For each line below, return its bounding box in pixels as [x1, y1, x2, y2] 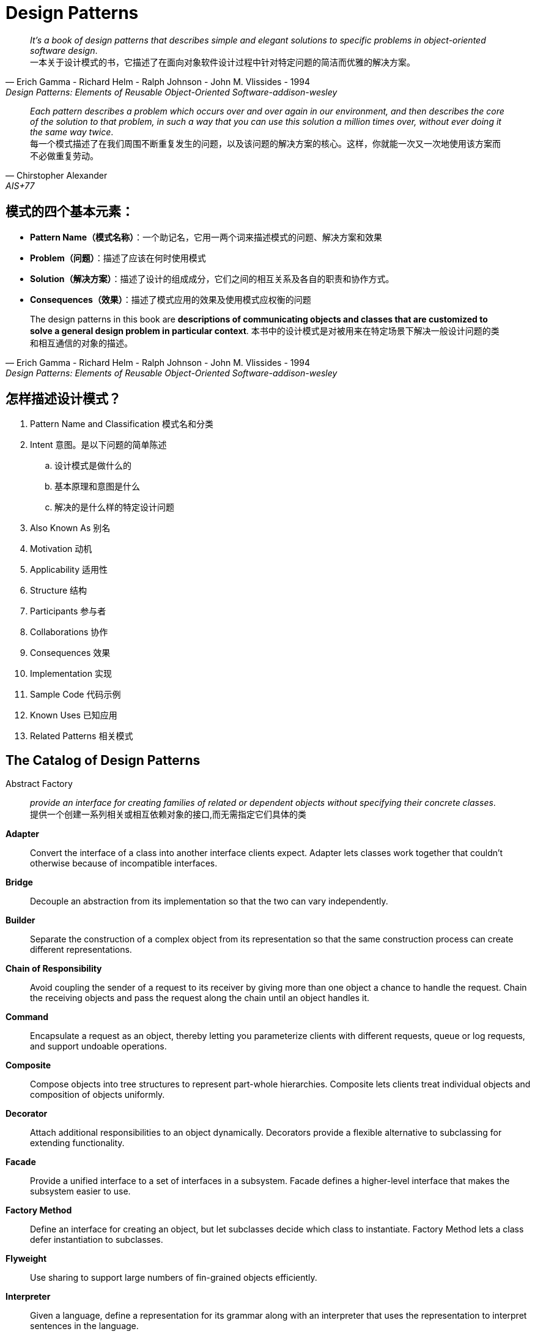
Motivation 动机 [30, 543, 92, 554]
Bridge [6, 877, 33, 888]
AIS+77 [6, 180, 35, 191]
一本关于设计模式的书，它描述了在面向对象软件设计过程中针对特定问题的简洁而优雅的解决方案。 [30, 56, 415, 67]
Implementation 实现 [30, 668, 112, 679]
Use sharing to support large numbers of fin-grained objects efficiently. [30, 1272, 317, 1283]
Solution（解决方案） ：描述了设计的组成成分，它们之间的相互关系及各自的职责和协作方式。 [30, 273, 394, 284]
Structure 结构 [30, 585, 87, 596]
